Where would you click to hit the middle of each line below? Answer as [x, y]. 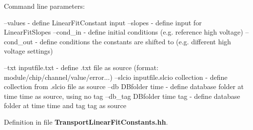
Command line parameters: [44, 6]
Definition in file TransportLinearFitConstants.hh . [86, 121]
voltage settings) [29, 51]
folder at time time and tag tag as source [65, 105]
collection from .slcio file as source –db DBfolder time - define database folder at [124, 86]
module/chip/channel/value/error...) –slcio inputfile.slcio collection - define [116, 77]
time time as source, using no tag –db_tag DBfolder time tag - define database [122, 96]
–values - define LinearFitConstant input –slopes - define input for [103, 22]
